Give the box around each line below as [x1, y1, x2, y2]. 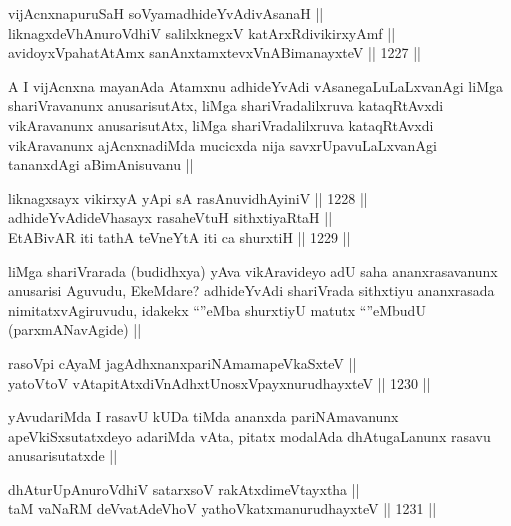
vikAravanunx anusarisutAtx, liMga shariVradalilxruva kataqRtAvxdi [8, 114, 434, 135]
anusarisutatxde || [8, 445, 118, 466]
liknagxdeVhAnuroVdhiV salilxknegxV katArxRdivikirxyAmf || [8, 22, 396, 43]
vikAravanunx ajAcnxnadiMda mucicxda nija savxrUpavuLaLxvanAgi [8, 134, 437, 155]
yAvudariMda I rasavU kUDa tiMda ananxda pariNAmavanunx [8, 406, 399, 427]
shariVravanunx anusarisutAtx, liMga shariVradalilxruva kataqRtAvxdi [8, 95, 444, 116]
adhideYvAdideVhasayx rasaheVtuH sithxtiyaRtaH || [8, 207, 333, 228]
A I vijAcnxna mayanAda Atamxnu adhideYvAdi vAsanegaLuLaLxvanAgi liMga [8, 75, 503, 96]
